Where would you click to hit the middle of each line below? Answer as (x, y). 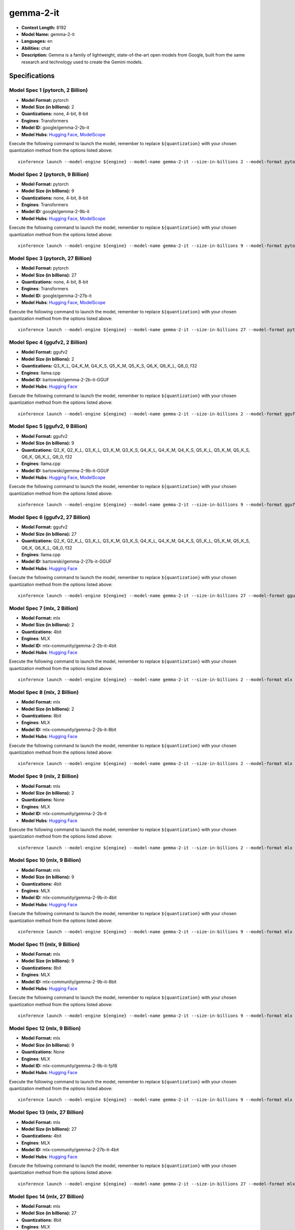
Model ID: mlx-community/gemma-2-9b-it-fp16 (69, 1066)
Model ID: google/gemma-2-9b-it (55, 212)
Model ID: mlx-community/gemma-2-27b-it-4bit (70, 1150)
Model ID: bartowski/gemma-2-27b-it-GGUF (66, 561)
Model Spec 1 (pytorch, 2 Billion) (48, 90)
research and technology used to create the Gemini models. (82, 62)
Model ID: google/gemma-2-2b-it (55, 127)
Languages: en (37, 41)
